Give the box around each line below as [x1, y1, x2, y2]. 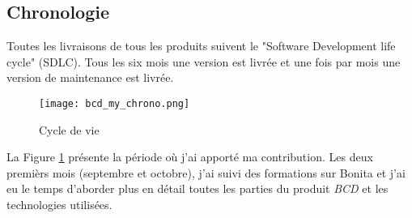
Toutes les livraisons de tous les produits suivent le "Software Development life [6, 37, 396, 54]
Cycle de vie [39, 121, 100, 138]
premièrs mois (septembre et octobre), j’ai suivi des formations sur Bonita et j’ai [6, 164, 406, 181]
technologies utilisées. [6, 196, 113, 213]
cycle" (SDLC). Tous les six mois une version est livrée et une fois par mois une [6, 53, 401, 70]
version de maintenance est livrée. [6, 69, 174, 86]
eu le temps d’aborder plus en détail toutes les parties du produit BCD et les [6, 180, 389, 197]
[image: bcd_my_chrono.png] [39, 97, 190, 109]
